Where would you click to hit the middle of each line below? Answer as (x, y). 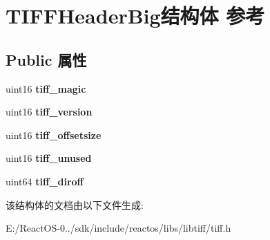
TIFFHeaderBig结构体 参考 (135, 16)
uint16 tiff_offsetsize (54, 135)
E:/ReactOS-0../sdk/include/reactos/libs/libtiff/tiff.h (118, 228)
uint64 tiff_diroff (45, 181)
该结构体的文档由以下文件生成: (75, 204)
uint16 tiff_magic (46, 88)
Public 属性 (46, 59)
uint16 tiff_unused (49, 158)
